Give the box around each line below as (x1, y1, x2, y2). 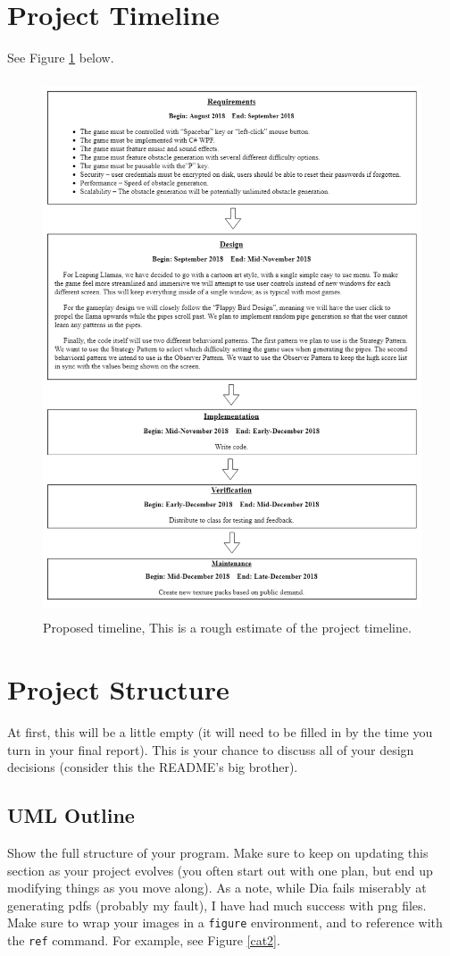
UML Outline (7, 801, 135, 829)
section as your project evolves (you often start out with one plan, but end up (7, 860, 433, 879)
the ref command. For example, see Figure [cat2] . (7, 931, 280, 950)
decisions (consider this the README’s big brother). (7, 758, 298, 776)
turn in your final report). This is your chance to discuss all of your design (7, 740, 414, 759)
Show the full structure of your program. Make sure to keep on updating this (7, 843, 429, 862)
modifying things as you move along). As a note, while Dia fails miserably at (7, 878, 427, 897)
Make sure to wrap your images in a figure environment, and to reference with (7, 913, 443, 932)
